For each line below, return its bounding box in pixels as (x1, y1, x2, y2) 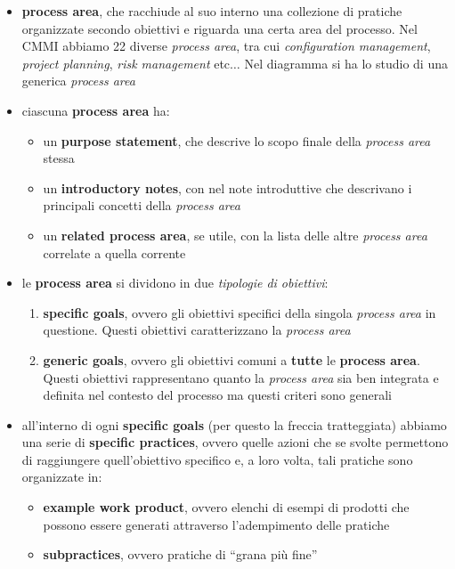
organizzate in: (21, 467, 102, 486)
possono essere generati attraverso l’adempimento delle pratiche (43, 515, 390, 533)
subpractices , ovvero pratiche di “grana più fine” (43, 545, 318, 564)
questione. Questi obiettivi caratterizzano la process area (43, 321, 351, 339)
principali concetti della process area (43, 196, 240, 215)
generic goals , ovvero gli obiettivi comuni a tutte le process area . (43, 350, 420, 369)
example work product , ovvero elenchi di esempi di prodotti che (43, 498, 410, 516)
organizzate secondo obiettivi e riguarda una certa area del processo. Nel (21, 19, 418, 37)
